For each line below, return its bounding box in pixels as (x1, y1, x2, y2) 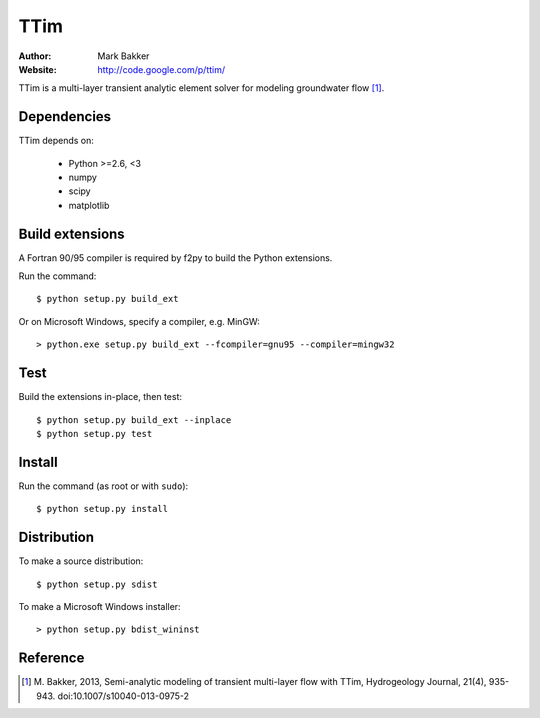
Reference (18, 650, 85, 667)
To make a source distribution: (18, 555, 144, 567)
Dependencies (18, 108, 112, 125)
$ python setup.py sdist (36, 578, 158, 590)
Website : (18, 63, 57, 75)
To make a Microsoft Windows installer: (18, 600, 181, 612)
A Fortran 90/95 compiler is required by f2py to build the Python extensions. (18, 251, 333, 264)
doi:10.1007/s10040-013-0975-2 (57, 690, 190, 702)
